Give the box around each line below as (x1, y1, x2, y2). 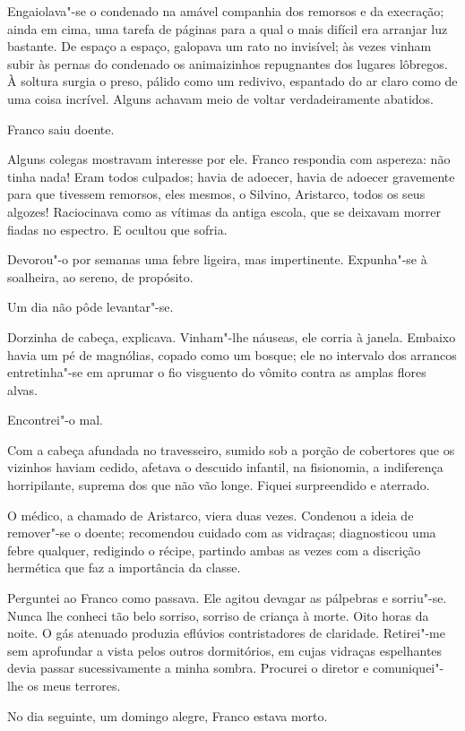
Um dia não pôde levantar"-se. (7, 297, 174, 316)
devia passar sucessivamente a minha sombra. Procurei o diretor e (7, 658, 369, 677)
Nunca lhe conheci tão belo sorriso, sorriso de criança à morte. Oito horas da (7, 606, 429, 624)
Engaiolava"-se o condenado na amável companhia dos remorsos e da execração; (7, 2, 444, 20)
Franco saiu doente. (7, 119, 115, 138)
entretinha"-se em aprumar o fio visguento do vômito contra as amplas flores (7, 363, 426, 382)
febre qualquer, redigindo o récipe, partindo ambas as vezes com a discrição (7, 540, 421, 559)
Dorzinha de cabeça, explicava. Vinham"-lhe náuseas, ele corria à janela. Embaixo (7, 327, 456, 346)
